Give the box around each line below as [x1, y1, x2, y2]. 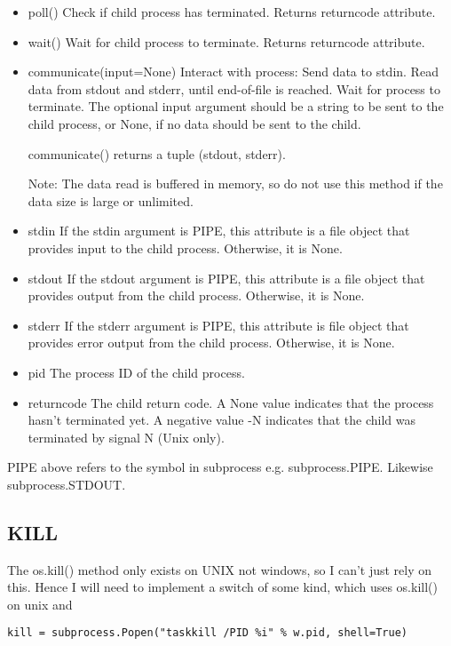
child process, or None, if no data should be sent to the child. [28, 114, 361, 132]
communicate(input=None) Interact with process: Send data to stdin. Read [28, 62, 439, 81]
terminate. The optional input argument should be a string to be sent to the [28, 97, 444, 116]
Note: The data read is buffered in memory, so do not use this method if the [28, 174, 443, 193]
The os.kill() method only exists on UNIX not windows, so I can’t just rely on [7, 560, 432, 578]
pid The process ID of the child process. [28, 363, 245, 381]
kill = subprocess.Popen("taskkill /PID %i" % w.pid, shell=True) [7, 626, 408, 640]
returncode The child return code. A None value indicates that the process [28, 393, 434, 411]
